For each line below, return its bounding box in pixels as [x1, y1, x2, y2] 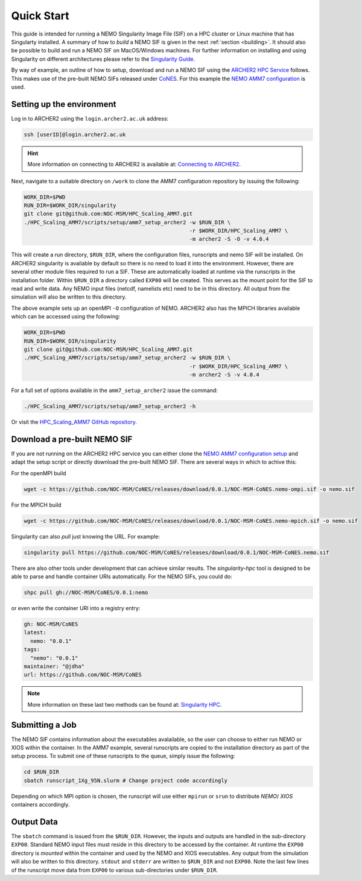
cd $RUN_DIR [24, 769, 60, 775]
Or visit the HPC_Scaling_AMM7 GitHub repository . [11, 418, 137, 426]
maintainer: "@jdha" [24, 663, 84, 669]
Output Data [11, 817, 59, 827]
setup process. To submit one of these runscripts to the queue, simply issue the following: [11, 753, 235, 760]
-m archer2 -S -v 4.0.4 [189, 371, 259, 378]
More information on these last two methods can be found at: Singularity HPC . [27, 701, 222, 708]
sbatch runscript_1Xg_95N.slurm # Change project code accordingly [24, 777, 228, 784]
